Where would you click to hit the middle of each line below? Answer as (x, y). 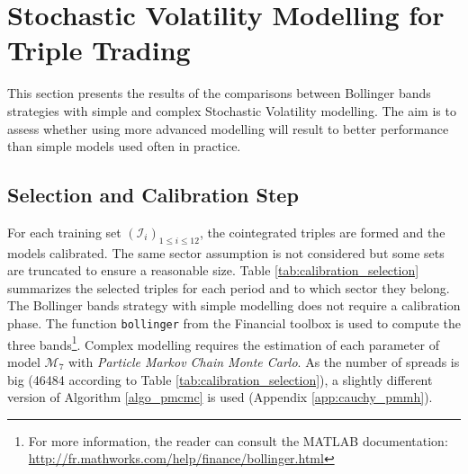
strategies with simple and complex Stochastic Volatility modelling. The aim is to (232, 110)
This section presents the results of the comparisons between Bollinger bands (219, 93)
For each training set (64, 232)
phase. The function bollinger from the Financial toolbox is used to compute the (234, 323)
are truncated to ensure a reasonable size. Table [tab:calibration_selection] (213, 270)
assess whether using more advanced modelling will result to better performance (228, 128)
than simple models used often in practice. (124, 146)
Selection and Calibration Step (153, 195)
